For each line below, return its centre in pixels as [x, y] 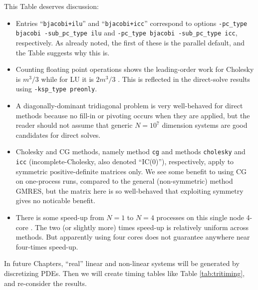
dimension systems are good [205, 125]
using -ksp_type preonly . [56, 89]
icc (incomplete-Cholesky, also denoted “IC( [84, 161]
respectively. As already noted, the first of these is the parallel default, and [130, 42]
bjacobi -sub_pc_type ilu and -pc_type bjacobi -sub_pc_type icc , [127, 33]
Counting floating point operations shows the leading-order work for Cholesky [135, 69]
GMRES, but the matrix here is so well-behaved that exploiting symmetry [129, 190]
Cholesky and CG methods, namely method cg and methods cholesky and [130, 151]
